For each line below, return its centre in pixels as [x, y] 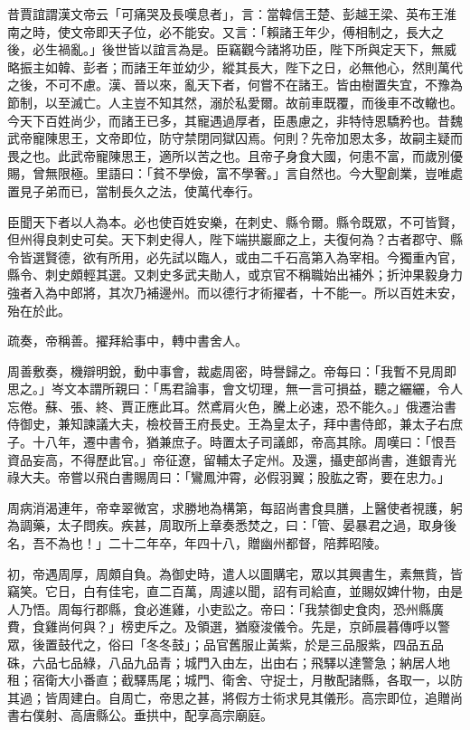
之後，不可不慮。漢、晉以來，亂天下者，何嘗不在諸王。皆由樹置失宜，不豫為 [235, 85]
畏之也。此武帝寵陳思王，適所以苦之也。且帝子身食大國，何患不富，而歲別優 [235, 155]
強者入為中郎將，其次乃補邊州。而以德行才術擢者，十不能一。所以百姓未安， [235, 292]
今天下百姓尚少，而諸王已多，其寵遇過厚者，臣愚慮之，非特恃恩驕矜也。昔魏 [235, 120]
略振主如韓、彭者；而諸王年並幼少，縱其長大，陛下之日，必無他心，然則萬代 [235, 66]
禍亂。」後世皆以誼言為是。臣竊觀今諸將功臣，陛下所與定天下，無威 [257, 49]
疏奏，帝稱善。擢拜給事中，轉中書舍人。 [127, 341]
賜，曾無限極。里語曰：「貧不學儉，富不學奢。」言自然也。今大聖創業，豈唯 [229, 173]
